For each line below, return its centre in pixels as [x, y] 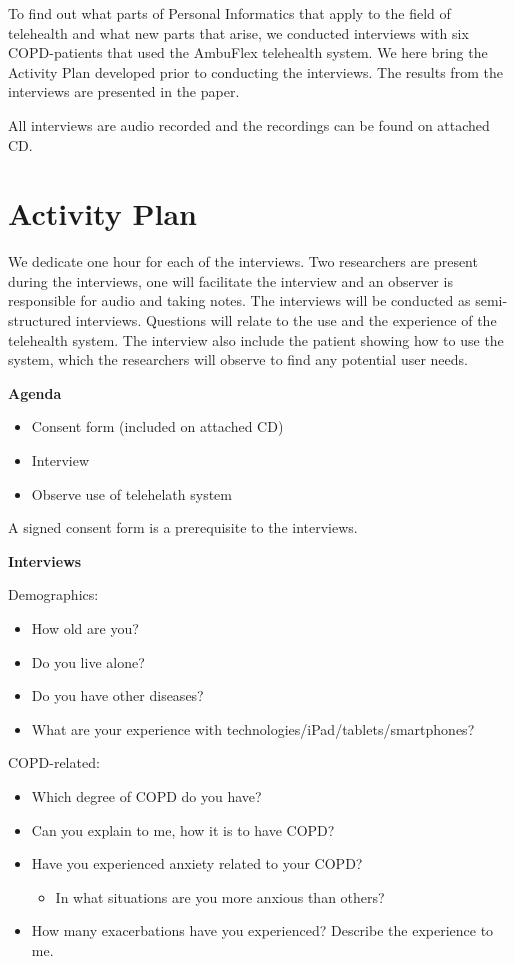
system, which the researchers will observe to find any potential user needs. [238, 359]
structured [40, 320]
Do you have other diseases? [117, 695]
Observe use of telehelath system [131, 493]
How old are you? [85, 628]
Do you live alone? [88, 661]
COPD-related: [54, 762]
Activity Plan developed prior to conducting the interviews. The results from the [255, 71]
